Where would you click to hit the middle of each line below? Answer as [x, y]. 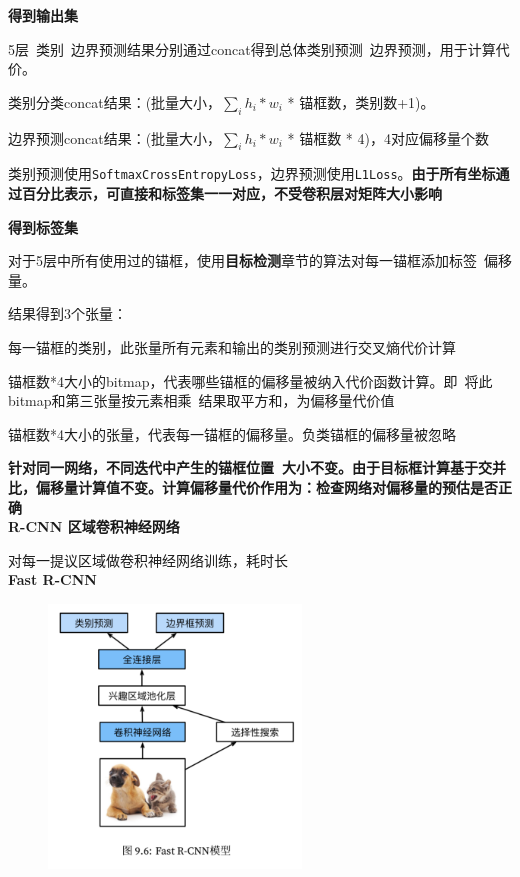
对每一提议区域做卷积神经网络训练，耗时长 [148, 559]
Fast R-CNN [52, 579]
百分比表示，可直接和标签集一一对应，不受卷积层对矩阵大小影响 [231, 193]
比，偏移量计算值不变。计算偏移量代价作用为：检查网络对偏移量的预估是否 [253, 486]
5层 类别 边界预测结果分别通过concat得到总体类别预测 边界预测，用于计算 [252, 48]
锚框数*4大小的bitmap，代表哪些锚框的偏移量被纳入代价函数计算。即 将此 [250, 380]
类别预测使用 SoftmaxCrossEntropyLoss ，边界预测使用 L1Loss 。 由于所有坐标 [252, 173]
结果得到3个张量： [67, 313]
